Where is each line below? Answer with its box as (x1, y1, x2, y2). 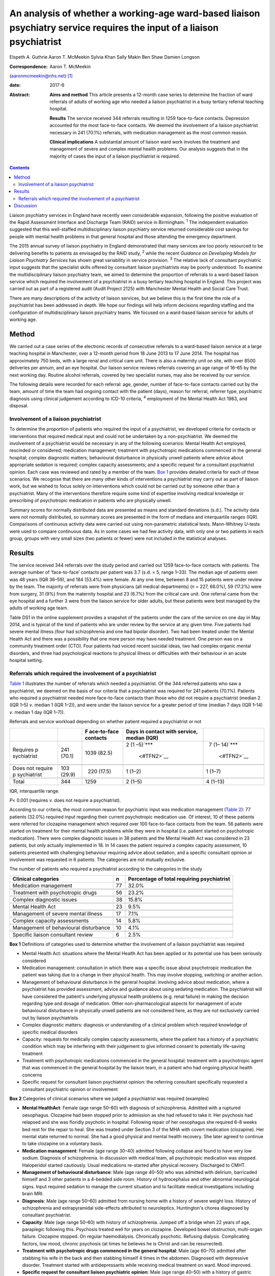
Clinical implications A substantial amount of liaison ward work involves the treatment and (49, 139, 240, 145)
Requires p (12, 746, 39, 753)
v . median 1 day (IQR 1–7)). (9, 709, 65, 715)
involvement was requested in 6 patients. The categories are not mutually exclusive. (9, 856, 186, 863)
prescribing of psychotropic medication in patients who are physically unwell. (9, 498, 172, 504)
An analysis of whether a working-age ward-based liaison (9, 8, 260, 19)
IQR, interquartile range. (9, 788, 60, 794)
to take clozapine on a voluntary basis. (22, 1141, 103, 1147)
